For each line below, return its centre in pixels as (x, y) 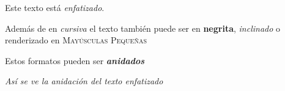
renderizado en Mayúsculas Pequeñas (76, 40)
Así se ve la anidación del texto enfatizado (84, 81)
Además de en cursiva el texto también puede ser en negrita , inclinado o (143, 28)
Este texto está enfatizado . (55, 7)
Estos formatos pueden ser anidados (75, 60)
